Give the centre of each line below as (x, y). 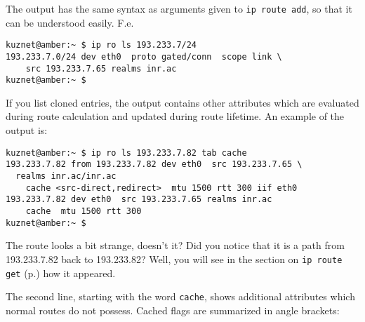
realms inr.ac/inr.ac (66, 176)
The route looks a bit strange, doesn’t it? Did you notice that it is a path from (175, 245)
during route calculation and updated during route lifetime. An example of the (175, 116)
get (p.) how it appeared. (61, 273)
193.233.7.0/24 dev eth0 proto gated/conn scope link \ (144, 56)
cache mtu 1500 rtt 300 (84, 211)
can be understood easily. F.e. (70, 22)
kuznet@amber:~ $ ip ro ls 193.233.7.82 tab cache (126, 153)
